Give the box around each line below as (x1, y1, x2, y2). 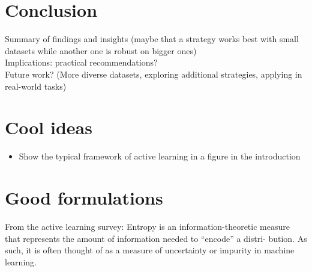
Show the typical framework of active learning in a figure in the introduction (19, 150, 301, 162)
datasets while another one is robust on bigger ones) (5, 44, 197, 57)
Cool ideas (5, 115, 92, 140)
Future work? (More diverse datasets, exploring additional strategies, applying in (5, 67, 302, 80)
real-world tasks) (5, 79, 67, 92)
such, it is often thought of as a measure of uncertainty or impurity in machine (5, 244, 295, 256)
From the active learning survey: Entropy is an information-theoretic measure (5, 220, 290, 232)
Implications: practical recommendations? (5, 56, 158, 69)
